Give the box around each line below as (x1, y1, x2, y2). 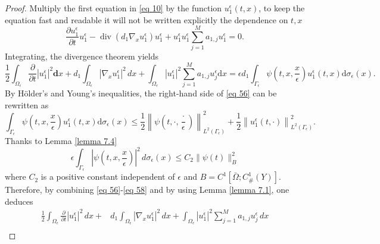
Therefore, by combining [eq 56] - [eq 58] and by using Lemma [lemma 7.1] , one (5, 183, 289, 196)
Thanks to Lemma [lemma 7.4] (5, 134, 117, 146)
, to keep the (258, 2, 305, 14)
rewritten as (5, 98, 49, 111)
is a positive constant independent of (41, 170, 175, 183)
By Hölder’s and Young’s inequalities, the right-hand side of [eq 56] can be (5, 87, 277, 99)
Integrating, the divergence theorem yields (5, 50, 159, 62)
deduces (5, 195, 33, 207)
